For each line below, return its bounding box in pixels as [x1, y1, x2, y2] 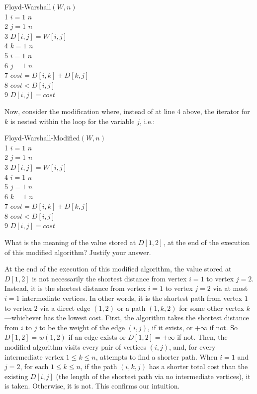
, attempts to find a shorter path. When [95, 351, 218, 362]
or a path [117, 302, 146, 313]
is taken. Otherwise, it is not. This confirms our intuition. [4, 381, 180, 391]
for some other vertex [179, 302, 244, 313]
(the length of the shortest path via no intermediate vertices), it [56, 371, 251, 381]
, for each [20, 361, 49, 372]
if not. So [209, 322, 238, 332]
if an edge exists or [68, 332, 126, 342]
